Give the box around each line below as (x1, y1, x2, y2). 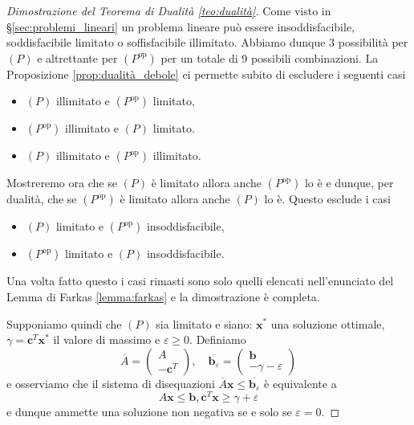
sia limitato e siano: (156, 315, 253, 332)
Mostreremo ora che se (6, 174, 117, 191)
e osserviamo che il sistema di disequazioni (6, 374, 215, 391)
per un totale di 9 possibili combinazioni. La (160, 49, 379, 66)
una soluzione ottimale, (270, 315, 385, 332)
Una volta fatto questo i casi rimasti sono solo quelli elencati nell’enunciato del (6, 272, 394, 289)
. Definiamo (189, 331, 246, 348)
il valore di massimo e (53, 331, 160, 348)
